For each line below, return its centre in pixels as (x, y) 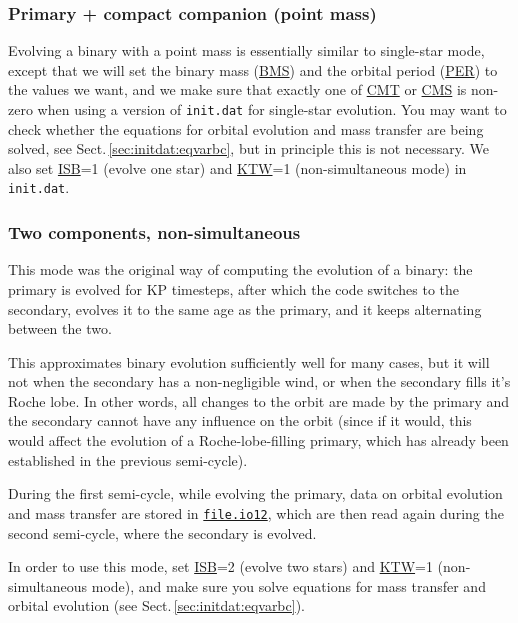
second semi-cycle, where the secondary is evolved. (162, 532)
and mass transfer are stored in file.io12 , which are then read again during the (256, 512)
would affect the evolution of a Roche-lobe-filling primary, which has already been (258, 440)
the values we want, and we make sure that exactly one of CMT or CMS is (237, 89)
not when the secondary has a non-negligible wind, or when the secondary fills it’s (259, 381)
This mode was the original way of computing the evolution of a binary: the (240, 269)
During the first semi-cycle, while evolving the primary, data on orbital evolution (255, 493)
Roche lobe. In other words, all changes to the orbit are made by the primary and (259, 400)
